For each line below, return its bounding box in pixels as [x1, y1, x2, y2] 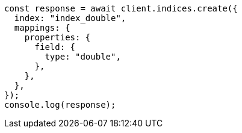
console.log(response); [4, 100, 116, 110]
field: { [34, 42, 76, 52]
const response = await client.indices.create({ [4, 4, 238, 13]
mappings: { [14, 23, 70, 32]
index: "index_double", [14, 13, 126, 23]
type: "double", [45, 52, 121, 61]
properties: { [24, 32, 91, 42]
